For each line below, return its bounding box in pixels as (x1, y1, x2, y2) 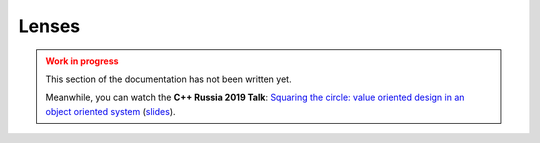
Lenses (18, 15, 80, 37)
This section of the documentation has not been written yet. (45, 73, 292, 85)
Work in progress (45, 55, 119, 67)
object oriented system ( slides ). (45, 105, 176, 117)
